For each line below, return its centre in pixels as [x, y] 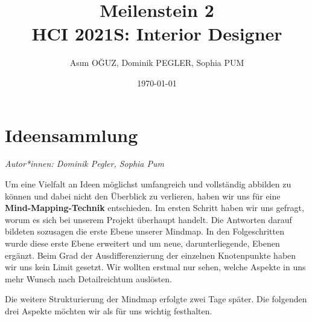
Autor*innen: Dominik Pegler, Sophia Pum [84, 164]
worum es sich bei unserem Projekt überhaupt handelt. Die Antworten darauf [148, 219]
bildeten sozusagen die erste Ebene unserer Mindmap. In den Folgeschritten [145, 231]
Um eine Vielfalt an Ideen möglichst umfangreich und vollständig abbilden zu [148, 184]
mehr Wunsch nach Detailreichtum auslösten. [89, 278]
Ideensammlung [72, 135]
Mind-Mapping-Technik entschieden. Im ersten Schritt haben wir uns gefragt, [154, 208]
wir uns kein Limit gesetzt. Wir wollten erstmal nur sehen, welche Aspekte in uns [155, 267]
